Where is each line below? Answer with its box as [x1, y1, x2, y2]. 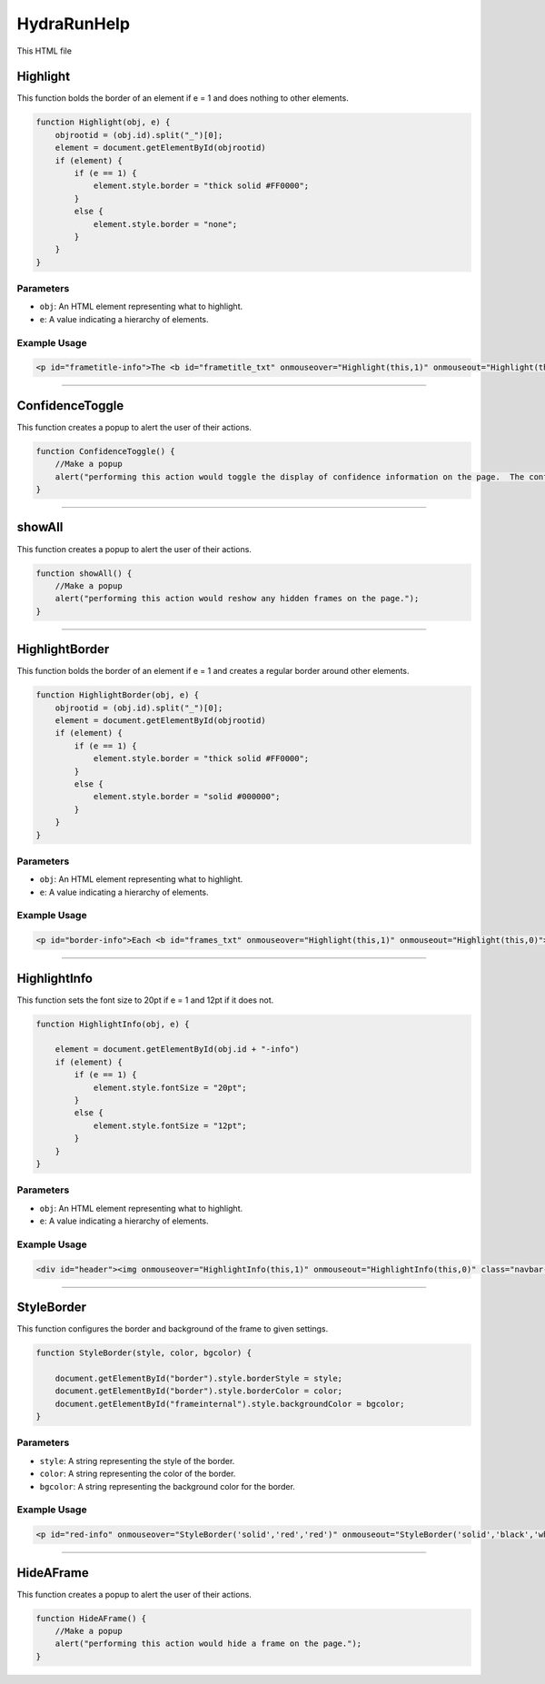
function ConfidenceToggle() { [35, 446, 176, 456]
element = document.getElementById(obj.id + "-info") [54, 1045, 300, 1055]
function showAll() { [35, 568, 133, 579]
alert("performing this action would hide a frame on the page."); [54, 1639, 362, 1649]
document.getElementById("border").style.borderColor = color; [54, 1386, 343, 1396]
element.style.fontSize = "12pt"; [93, 1120, 247, 1131]
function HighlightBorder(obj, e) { [35, 690, 200, 700]
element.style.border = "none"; [93, 219, 238, 229]
